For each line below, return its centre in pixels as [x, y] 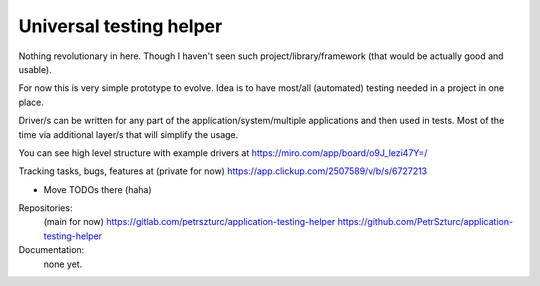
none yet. [63, 264]
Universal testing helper [120, 26]
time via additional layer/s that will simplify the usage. [128, 134]
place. [31, 102]
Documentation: [51, 250]
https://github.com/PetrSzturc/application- [425, 222]
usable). [35, 69]
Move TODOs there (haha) [97, 189]
